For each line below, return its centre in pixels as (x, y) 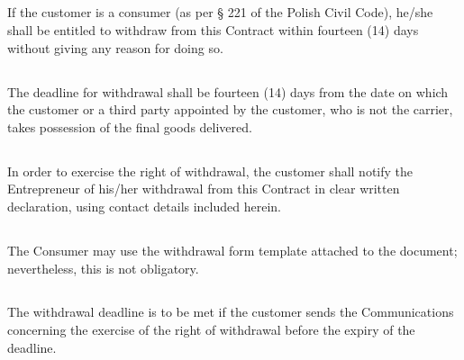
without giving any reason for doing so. (115, 47)
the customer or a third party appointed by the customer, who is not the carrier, (230, 109)
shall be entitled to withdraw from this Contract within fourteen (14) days (213, 29)
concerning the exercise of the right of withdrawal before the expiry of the (211, 330)
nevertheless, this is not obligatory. (103, 268)
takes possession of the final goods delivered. (130, 126)
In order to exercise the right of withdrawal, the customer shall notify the (210, 171)
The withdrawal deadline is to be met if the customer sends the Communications (231, 312)
